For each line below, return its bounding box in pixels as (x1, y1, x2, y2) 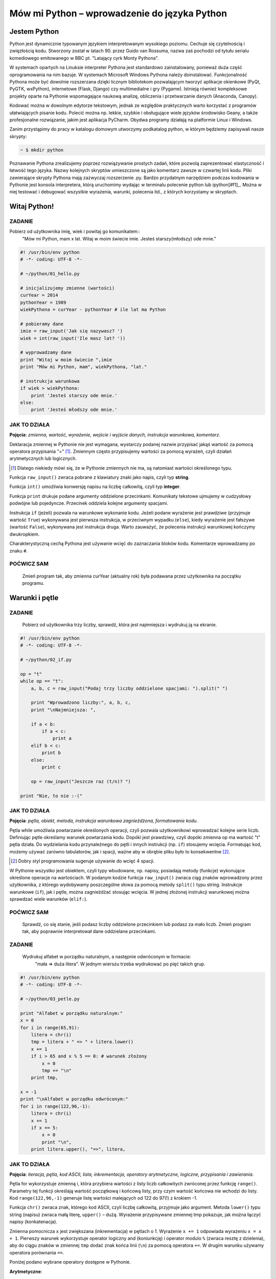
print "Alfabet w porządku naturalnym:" (20, 1010, 123, 1016)
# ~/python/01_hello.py (20, 271, 80, 276)
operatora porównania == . (9, 1249, 64, 1255)
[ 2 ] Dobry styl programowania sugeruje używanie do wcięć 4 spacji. (11, 858, 155, 864)
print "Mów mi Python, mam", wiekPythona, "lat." (20, 364, 147, 370)
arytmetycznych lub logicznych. (9, 455, 77, 461)
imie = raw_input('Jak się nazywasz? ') (20, 328, 123, 334)
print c (41, 764, 61, 770)
